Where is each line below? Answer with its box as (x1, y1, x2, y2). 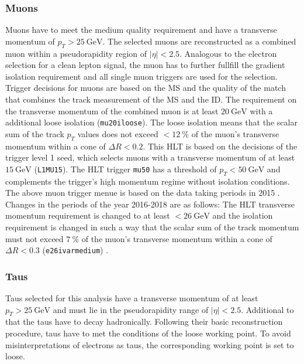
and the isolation (212, 209, 273, 222)
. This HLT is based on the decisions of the (143, 140, 298, 152)
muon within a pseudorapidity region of (5, 47, 147, 59)
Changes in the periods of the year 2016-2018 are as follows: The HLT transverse (5, 198, 295, 210)
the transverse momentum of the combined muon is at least (5, 104, 219, 117)
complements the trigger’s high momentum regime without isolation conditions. (5, 175, 290, 187)
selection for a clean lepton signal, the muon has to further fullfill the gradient (5, 59, 285, 71)
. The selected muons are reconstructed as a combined (102, 35, 296, 47)
